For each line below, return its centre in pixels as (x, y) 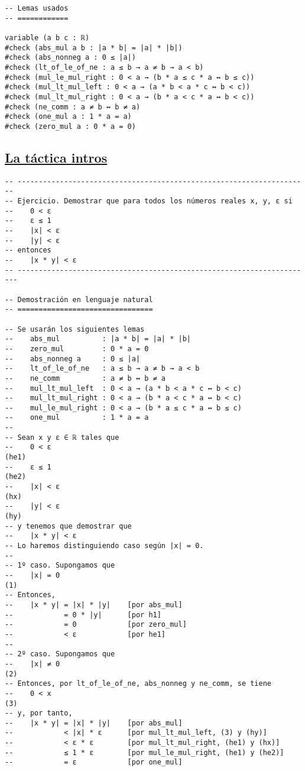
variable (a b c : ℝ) (47, 38)
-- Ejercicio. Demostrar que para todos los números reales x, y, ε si (149, 201)
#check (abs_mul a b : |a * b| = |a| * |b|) (94, 48)
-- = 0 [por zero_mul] (96, 625)
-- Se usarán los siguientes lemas (75, 329)
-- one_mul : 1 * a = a (77, 418)
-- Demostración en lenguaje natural (79, 299)
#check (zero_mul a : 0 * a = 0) (70, 126)
